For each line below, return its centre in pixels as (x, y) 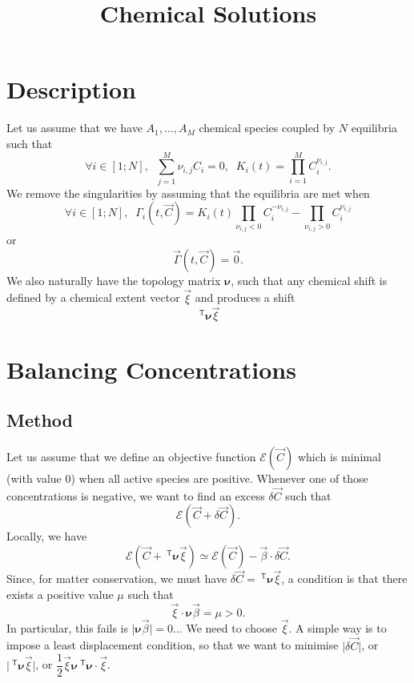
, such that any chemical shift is (309, 280)
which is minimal (339, 456)
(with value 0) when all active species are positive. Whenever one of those (187, 478)
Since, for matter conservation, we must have (117, 579)
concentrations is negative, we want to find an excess (136, 495)
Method (40, 420)
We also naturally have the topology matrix (114, 280)
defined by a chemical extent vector (93, 297)
